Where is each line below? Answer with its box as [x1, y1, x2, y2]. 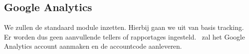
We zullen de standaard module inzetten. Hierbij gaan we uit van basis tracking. [4, 22, 244, 32]
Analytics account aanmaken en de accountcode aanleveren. [4, 41, 182, 51]
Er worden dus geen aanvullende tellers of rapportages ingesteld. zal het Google [4, 31, 245, 41]
